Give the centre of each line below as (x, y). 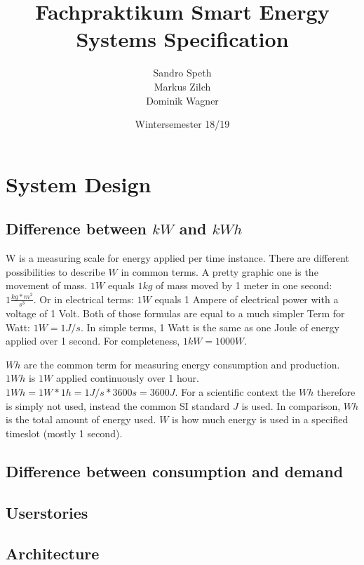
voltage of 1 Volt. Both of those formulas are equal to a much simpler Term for (175, 313)
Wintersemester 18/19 (182, 124)
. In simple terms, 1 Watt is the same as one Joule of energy (210, 327)
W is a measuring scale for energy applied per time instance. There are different (177, 258)
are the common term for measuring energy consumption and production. (182, 364)
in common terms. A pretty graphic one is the (220, 271)
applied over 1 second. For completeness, (93, 341)
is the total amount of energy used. (81, 419)
